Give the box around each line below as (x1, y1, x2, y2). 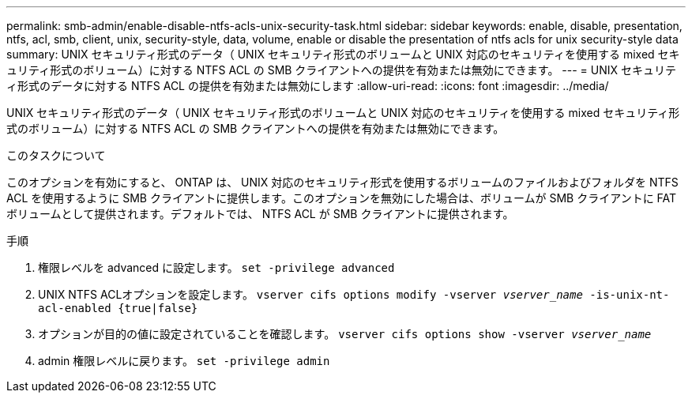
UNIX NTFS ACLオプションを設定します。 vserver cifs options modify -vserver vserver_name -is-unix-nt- (38, 288, 670, 301)
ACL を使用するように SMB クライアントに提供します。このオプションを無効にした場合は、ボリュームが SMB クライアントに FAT (6, 191, 677, 205)
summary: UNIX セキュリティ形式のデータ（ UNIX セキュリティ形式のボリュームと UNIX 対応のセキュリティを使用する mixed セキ (6, 47, 680, 61)
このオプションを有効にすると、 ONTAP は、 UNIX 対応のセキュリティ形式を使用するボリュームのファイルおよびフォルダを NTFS (6, 175, 679, 189)
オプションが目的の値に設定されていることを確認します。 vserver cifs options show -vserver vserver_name (38, 327, 652, 341)
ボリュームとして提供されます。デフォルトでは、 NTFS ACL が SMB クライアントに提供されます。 (6, 207, 514, 220)
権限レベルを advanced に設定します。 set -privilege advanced (38, 261, 395, 274)
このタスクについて (6, 149, 106, 162)
